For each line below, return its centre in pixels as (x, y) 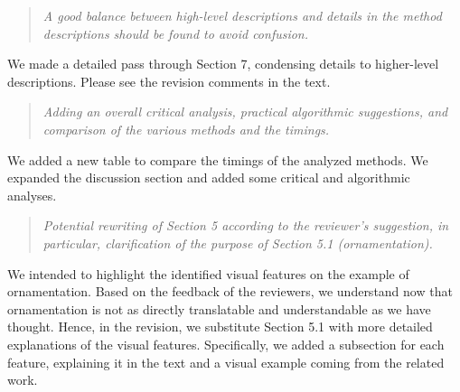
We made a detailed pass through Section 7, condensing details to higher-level (223, 64)
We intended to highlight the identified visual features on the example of (208, 273)
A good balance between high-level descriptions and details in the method (242, 15)
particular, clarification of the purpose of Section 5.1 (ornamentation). (238, 243)
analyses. (32, 195)
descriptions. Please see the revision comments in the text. (169, 81)
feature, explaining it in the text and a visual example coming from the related (226, 362)
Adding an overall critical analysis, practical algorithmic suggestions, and (245, 112)
